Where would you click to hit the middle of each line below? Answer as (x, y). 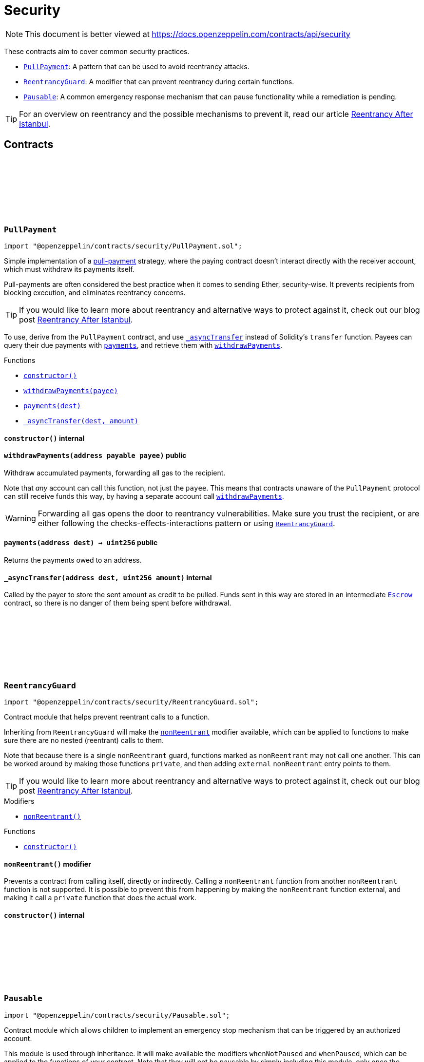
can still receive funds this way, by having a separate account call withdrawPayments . (144, 496)
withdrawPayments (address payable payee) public (95, 455)
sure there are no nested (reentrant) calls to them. (84, 740)
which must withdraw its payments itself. (69, 269)
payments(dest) (52, 406)
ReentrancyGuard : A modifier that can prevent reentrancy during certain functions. (159, 81)
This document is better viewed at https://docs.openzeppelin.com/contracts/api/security (188, 34)
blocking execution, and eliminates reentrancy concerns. (95, 292)
